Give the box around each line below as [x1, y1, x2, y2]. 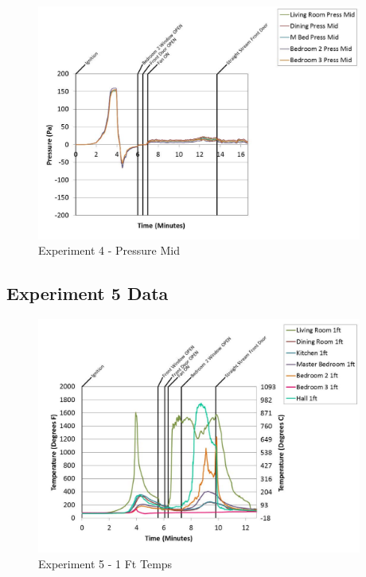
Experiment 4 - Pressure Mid [38, 242, 180, 259]
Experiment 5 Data [6, 281, 169, 306]
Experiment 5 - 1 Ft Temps [38, 555, 173, 571]
